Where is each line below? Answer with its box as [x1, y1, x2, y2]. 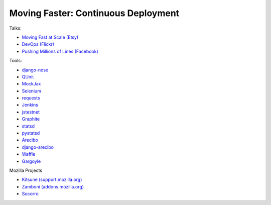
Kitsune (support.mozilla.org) [22, 176, 82, 183]
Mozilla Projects [9, 167, 43, 173]
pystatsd [22, 130, 40, 136]
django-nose [22, 67, 49, 73]
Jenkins [22, 102, 39, 108]
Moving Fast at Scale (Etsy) [22, 34, 79, 40]
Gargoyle [22, 158, 41, 164]
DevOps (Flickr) [22, 41, 55, 47]
